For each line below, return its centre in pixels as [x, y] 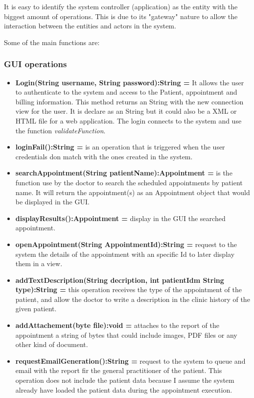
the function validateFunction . [60, 130]
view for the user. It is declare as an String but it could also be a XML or [126, 111]
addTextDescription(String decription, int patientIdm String [120, 280]
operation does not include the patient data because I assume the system [125, 380]
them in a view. [39, 263]
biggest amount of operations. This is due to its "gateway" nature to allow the [121, 16]
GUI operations [35, 64]
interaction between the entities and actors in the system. [90, 26]
